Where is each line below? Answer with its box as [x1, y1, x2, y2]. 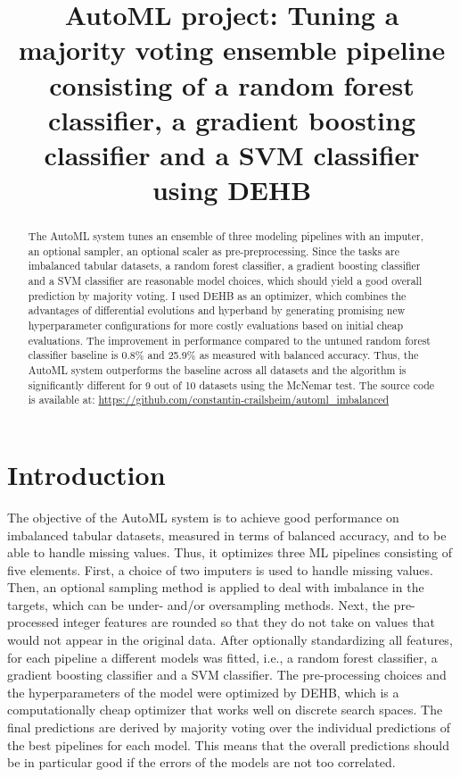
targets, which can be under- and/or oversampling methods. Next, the [7, 595, 390, 614]
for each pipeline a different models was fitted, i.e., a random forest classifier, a [7, 647, 438, 666]
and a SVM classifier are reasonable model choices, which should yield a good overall [28, 273, 423, 288]
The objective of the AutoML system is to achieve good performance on [7, 507, 399, 526]
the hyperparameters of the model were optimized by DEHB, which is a [7, 682, 399, 701]
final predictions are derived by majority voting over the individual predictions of [7, 718, 451, 737]
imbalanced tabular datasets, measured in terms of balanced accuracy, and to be [7, 525, 447, 544]
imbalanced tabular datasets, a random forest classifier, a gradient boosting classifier [28, 258, 421, 273]
